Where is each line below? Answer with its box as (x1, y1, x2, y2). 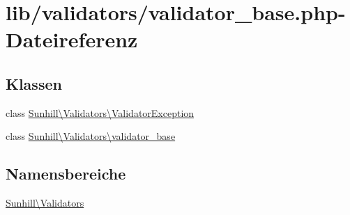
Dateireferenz (6, 25, 138, 54)
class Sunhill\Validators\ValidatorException (6, 105, 195, 120)
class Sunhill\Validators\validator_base (6, 129, 176, 143)
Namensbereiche (6, 163, 126, 184)
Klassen (6, 72, 62, 94)
